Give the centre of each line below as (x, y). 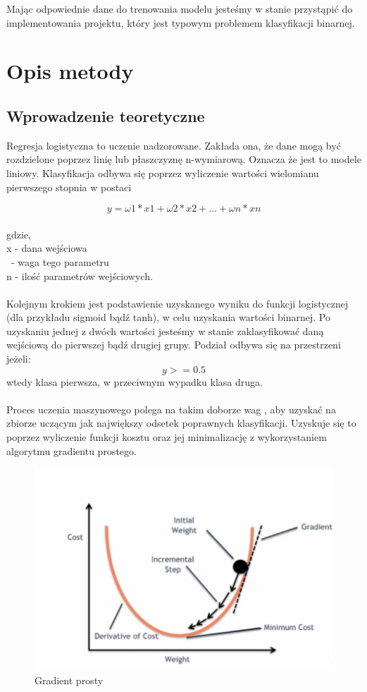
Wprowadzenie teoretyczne (106, 115)
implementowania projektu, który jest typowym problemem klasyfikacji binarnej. (181, 22)
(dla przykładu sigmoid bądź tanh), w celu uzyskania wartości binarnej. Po (168, 317)
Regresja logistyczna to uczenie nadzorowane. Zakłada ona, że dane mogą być (174, 145)
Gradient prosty (69, 680)
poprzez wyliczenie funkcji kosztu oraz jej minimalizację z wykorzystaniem (167, 437)
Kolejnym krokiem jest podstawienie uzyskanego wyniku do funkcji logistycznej (178, 303)
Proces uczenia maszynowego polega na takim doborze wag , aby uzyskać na (171, 409)
